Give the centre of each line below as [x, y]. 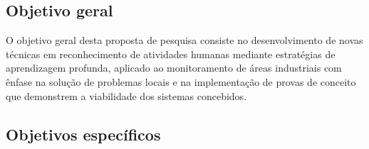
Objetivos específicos [83, 134]
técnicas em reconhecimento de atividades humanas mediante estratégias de [171, 54]
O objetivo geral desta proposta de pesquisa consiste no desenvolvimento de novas [184, 40]
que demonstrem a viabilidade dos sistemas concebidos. [126, 95]
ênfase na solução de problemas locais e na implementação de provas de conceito [181, 81]
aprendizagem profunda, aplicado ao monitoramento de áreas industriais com [174, 68]
